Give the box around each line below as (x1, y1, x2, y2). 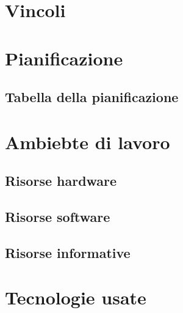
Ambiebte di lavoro (5, 129, 170, 154)
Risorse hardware (5, 171, 117, 190)
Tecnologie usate (5, 285, 146, 310)
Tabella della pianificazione (5, 87, 179, 106)
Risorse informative (5, 243, 131, 262)
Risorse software (5, 207, 110, 226)
